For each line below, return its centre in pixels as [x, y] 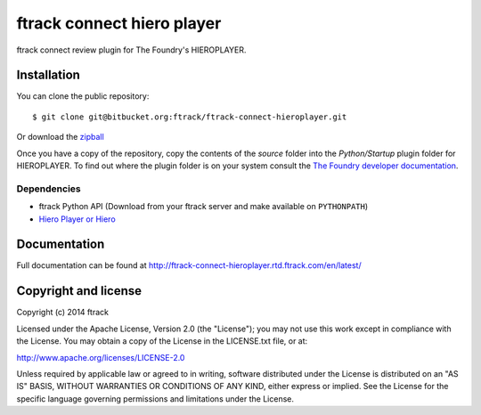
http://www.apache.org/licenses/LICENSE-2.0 [101, 357]
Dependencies [49, 189]
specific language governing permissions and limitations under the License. [155, 399]
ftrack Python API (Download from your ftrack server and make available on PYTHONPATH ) [204, 207]
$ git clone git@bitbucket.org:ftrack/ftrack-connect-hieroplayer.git [190, 117]
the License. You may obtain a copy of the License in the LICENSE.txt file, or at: [162, 341]
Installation [48, 75]
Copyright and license [79, 291]
